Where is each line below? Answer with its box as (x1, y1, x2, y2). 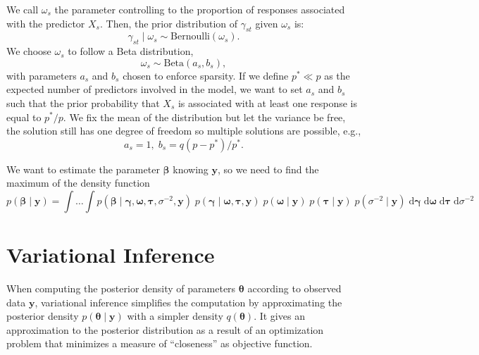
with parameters (6, 68, 77, 82)
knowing (173, 161, 209, 176)
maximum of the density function (6, 175, 150, 190)
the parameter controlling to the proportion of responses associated (54, 2, 345, 16)
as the (324, 68, 350, 82)
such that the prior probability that (6, 95, 160, 110)
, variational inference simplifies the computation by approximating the (35, 294, 342, 309)
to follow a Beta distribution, (68, 44, 194, 58)
